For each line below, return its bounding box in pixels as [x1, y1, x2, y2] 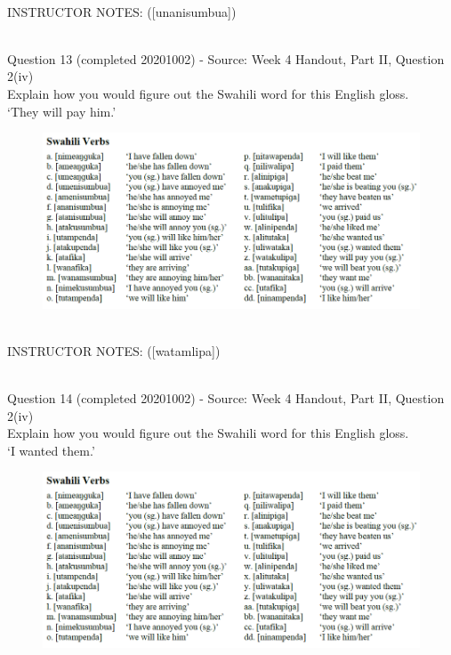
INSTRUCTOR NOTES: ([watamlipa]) [7, 341, 221, 360]
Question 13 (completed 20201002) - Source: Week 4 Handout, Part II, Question [7, 49, 445, 68]
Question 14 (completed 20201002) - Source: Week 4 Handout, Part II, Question [7, 388, 445, 407]
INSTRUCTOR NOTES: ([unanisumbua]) [7, 2, 237, 20]
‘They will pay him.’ [7, 101, 117, 120]
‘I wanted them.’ [7, 441, 95, 459]
